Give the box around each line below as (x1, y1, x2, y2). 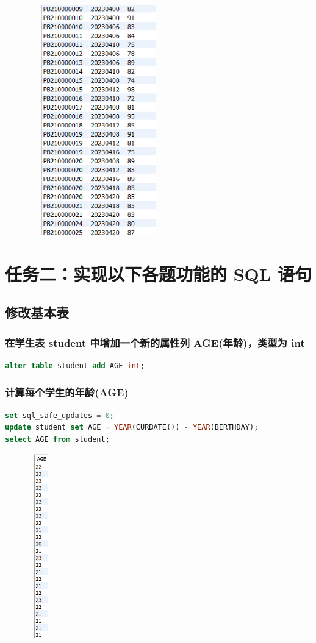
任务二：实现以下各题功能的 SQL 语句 (5, 261, 312, 286)
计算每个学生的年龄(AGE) (5, 385, 129, 400)
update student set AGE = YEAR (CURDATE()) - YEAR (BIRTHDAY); (5, 423, 259, 432)
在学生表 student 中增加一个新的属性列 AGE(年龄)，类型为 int (5, 335, 305, 350)
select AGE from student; (5, 435, 110, 444)
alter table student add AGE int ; (5, 361, 145, 370)
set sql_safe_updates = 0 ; (5, 411, 115, 420)
